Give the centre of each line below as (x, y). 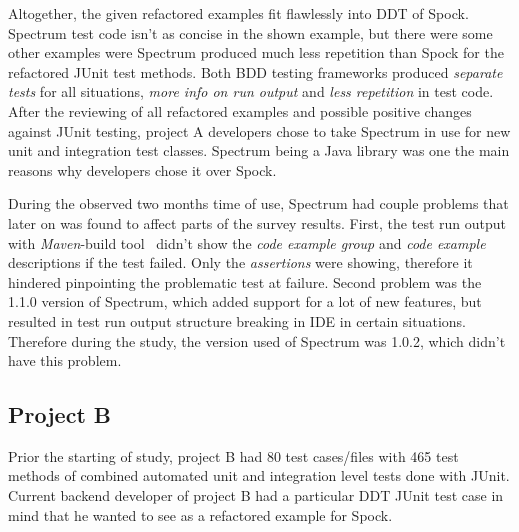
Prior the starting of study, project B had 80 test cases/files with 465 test (233, 455)
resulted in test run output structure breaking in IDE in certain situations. (237, 320)
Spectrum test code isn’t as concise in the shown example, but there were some (250, 32)
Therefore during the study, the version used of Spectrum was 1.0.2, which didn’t (257, 340)
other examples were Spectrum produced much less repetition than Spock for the (256, 52)
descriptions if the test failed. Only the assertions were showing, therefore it (240, 262)
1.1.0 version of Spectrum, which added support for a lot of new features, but (245, 301)
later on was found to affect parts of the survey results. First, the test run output (257, 222)
